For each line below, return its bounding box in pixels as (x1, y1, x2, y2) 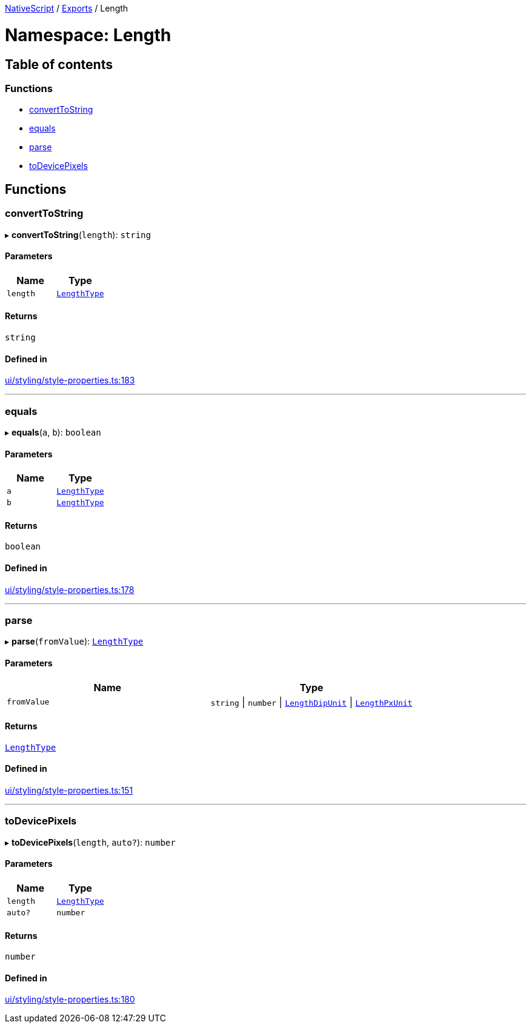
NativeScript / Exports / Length (5, 3, 129, 13)
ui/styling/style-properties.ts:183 (5, 375, 135, 386)
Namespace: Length (5, 24, 172, 45)
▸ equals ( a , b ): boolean (5, 426, 101, 437)
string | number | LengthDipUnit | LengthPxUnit (210, 695, 413, 708)
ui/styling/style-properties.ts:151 (5, 784, 133, 795)
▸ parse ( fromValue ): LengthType (5, 636, 144, 647)
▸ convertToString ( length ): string (5, 229, 151, 240)
